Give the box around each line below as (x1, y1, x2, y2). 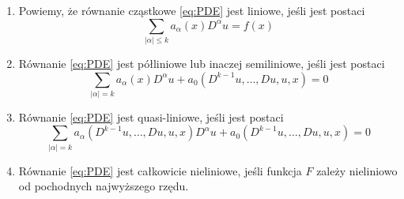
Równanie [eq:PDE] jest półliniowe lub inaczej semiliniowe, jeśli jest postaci (18, 54, 385, 71)
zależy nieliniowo (316, 162, 398, 178)
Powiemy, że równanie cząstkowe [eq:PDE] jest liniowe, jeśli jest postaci (18, 2, 365, 18)
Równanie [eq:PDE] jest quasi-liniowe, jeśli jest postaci (18, 108, 284, 125)
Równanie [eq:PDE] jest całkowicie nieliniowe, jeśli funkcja (18, 162, 302, 178)
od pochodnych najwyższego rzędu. (18, 178, 189, 194)
